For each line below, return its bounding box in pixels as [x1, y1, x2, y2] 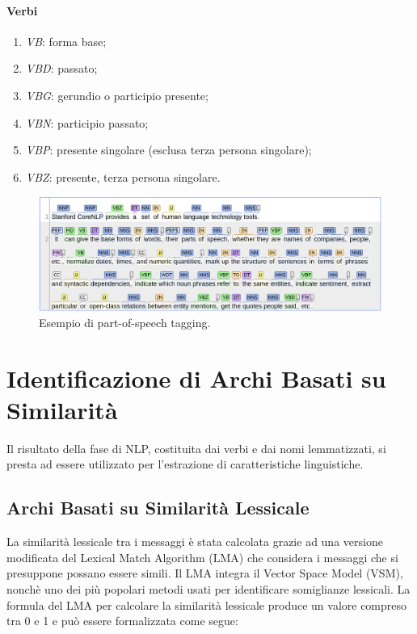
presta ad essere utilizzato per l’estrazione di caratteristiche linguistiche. [6, 456, 364, 472]
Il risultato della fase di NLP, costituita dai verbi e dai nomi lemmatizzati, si [6, 439, 386, 456]
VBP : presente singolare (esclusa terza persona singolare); [25, 141, 312, 158]
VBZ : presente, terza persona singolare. [25, 168, 221, 185]
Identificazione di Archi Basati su [6, 361, 386, 394]
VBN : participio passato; [25, 114, 149, 131]
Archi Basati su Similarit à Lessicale [6, 495, 310, 520]
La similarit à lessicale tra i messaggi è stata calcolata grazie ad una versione [6, 533, 383, 550]
